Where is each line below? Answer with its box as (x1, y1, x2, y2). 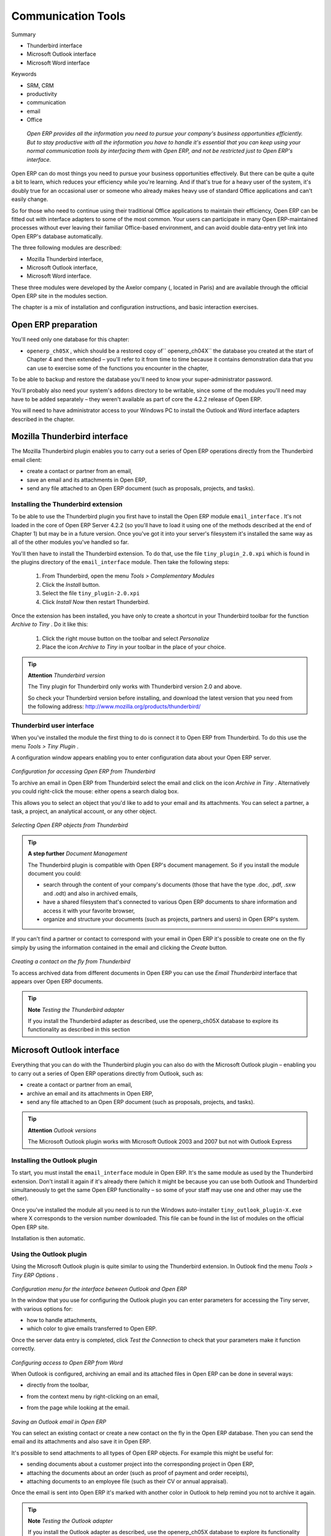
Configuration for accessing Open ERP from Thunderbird (11, 768, 156, 775)
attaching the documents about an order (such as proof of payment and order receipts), (26, 1469, 249, 1476)
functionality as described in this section (28, 1026, 131, 1033)
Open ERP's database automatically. (11, 232, 103, 240)
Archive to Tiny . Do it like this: (11, 621, 88, 628)
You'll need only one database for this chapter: (11, 335, 130, 343)
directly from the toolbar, (26, 1381, 89, 1389)
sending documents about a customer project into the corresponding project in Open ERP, (26, 1460, 254, 1468)
